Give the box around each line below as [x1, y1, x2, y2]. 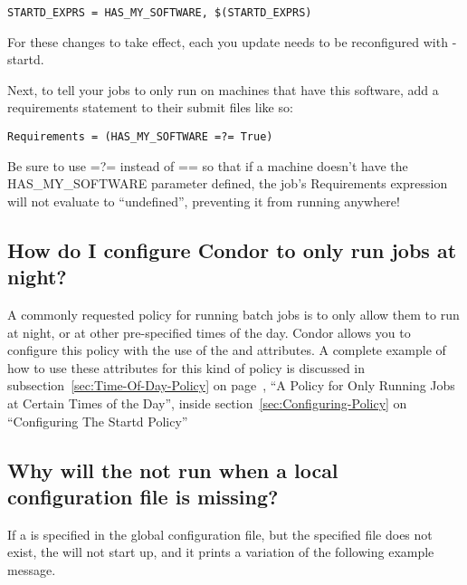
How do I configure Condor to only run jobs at [7, 235, 457, 264]
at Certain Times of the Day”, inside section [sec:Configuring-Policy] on [7, 394, 407, 413]
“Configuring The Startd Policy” [7, 411, 188, 430]
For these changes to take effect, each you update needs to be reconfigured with [7, 32, 448, 51]
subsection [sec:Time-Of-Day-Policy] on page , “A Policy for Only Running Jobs [7, 376, 455, 395]
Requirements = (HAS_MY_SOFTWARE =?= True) [7, 130, 273, 144]
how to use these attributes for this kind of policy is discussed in [7, 358, 366, 377]
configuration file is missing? [7, 483, 279, 510]
